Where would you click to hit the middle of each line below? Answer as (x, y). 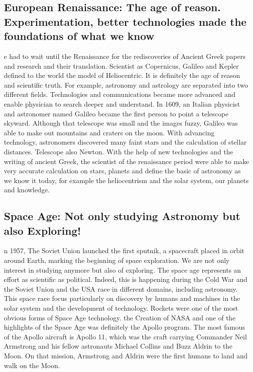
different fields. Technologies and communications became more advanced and (120, 94)
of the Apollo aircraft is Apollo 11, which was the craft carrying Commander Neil (126, 336)
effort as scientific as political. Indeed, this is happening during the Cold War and (126, 279)
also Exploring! (43, 230)
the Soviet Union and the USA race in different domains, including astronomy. (121, 288)
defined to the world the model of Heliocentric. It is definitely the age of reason (122, 75)
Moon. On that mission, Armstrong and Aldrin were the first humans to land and (126, 356)
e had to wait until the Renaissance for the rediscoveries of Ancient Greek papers (125, 56)
